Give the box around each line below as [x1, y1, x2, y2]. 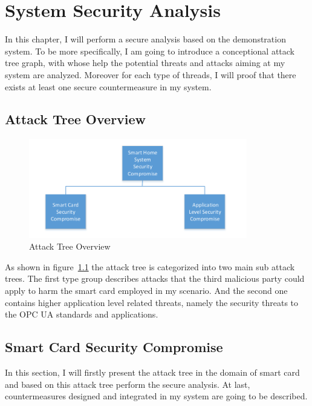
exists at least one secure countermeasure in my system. [5, 80, 212, 93]
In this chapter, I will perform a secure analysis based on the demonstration [5, 33, 286, 45]
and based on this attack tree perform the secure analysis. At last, [5, 378, 250, 390]
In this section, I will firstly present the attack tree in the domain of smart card [5, 365, 300, 378]
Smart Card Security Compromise [5, 338, 223, 356]
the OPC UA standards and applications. [5, 308, 158, 321]
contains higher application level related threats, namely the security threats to [5, 296, 299, 308]
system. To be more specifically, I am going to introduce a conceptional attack [5, 44, 294, 57]
